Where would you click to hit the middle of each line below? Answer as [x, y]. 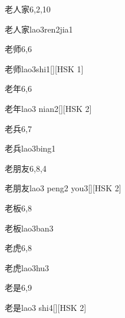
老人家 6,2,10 [28, 9]
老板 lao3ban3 [29, 228]
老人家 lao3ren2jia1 [39, 29]
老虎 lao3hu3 [27, 267]
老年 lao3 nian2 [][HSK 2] [48, 108]
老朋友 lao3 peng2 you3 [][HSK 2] [63, 188]
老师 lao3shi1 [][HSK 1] [44, 68]
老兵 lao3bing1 [30, 148]
